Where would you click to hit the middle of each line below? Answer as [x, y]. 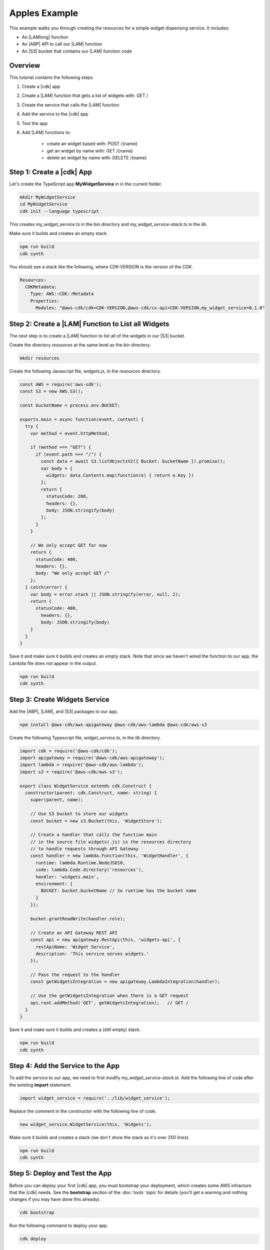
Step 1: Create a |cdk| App [51, 172]
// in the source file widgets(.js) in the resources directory [111, 842]
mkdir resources [40, 358]
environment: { [54, 884]
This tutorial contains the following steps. [52, 77]
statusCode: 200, [67, 496]
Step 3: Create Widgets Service [59, 699]
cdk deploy [33, 1239]
